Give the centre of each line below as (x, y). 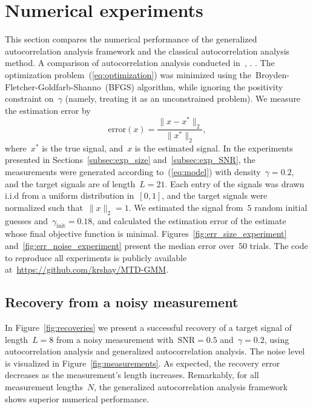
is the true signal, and (83, 148)
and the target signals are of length (70, 183)
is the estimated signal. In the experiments (214, 148)
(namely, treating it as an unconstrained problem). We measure (183, 98)
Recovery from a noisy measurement (122, 302)
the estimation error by (48, 110)
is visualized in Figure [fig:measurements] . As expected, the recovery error (143, 363)
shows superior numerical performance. (77, 398)
